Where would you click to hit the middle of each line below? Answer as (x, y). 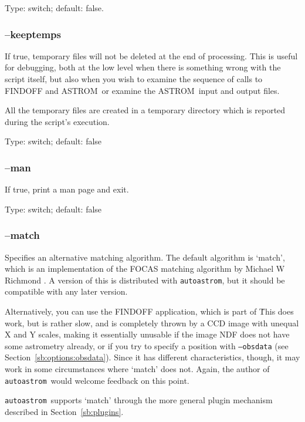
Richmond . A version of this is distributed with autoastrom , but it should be (145, 280)
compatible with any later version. (66, 291)
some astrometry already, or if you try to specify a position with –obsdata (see (147, 345)
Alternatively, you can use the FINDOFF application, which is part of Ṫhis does (149, 311)
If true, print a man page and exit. (67, 189)
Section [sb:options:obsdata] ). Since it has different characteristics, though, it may (152, 357)
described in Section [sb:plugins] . (64, 411)
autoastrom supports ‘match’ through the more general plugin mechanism (139, 400)
